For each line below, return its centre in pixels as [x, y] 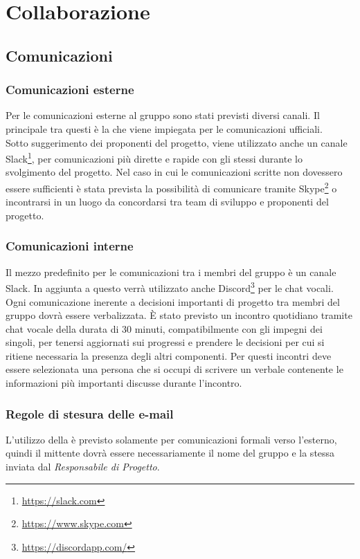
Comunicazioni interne [70, 246]
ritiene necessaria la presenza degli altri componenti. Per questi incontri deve [169, 355]
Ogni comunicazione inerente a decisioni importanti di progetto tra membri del [173, 301]
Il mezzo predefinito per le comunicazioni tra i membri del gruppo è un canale [171, 272]
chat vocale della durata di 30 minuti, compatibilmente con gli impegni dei [164, 328]
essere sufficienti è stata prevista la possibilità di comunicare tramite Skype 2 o [171, 187]
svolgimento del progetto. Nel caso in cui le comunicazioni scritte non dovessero [174, 172]
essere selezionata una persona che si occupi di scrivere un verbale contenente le [174, 369]
